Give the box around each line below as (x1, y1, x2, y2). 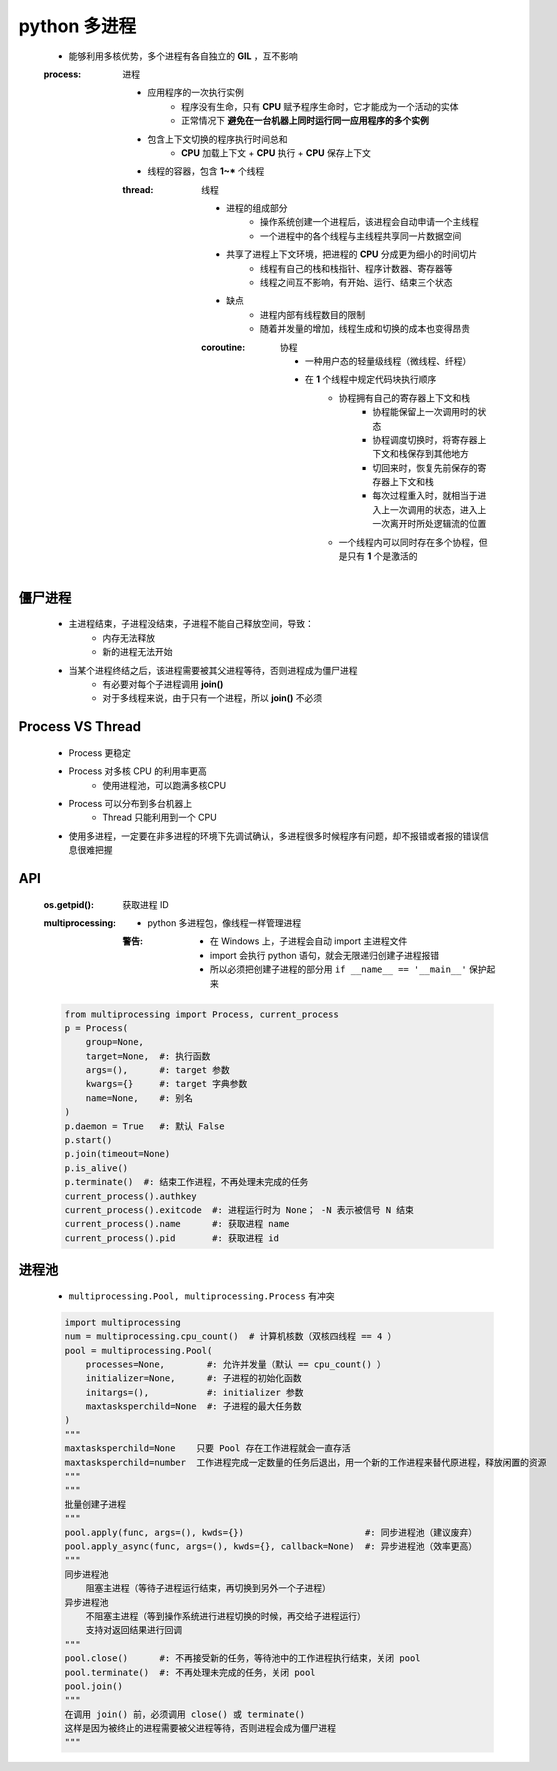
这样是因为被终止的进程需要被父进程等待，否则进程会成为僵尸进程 (64, 1723, 337, 1734)
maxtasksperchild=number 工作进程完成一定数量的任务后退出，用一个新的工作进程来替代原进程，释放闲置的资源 (64, 1456, 547, 1468)
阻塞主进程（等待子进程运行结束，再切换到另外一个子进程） (85, 1583, 332, 1594)
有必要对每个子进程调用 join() (102, 678, 224, 690)
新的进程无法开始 (102, 646, 173, 658)
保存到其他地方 (406, 448, 469, 460)
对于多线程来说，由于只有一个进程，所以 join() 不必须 (102, 692, 323, 704)
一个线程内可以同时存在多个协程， (338, 536, 479, 548)
